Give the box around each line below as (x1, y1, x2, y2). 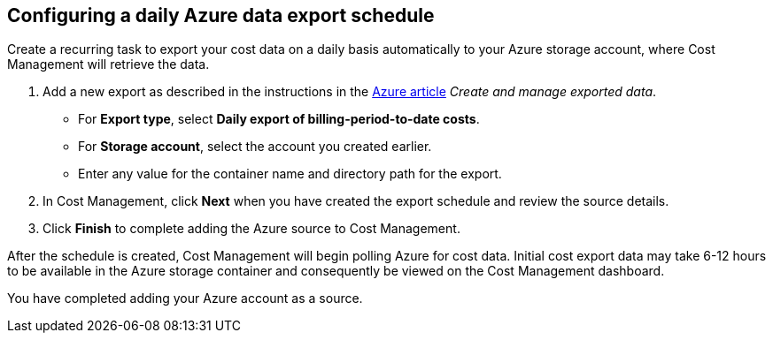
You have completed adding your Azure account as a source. (7, 291, 363, 306)
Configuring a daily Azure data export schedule (7, 4, 435, 26)
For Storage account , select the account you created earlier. (78, 139, 432, 155)
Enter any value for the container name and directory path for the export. (78, 166, 502, 182)
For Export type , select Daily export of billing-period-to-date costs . (78, 111, 480, 127)
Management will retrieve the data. (7, 57, 210, 72)
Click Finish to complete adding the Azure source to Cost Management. (43, 221, 460, 237)
